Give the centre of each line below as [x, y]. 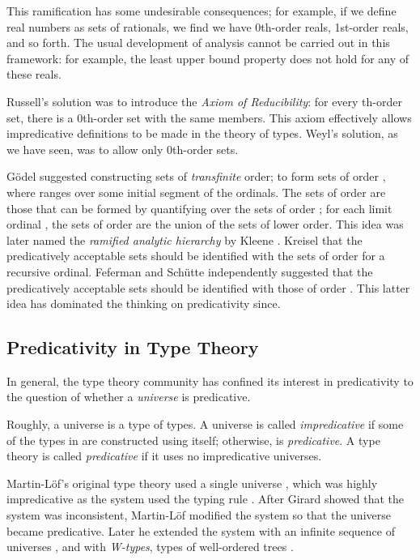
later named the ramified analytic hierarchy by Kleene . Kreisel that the [185, 239]
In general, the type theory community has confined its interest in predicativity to [210, 380]
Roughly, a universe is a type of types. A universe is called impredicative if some [205, 424]
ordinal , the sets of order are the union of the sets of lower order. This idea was [205, 224]
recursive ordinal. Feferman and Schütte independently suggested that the [190, 271]
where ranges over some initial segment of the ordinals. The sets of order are [196, 192]
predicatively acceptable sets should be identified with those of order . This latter [208, 287]
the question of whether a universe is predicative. [129, 397]
